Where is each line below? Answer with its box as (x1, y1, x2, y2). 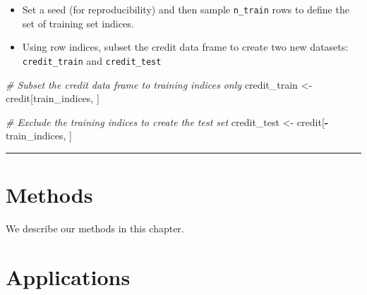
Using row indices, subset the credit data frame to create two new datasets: (22, 39, 349, 54)
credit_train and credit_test (22, 53, 162, 68)
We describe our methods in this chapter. (6, 221, 184, 235)
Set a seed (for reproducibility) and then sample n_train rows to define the (22, 2, 349, 16)
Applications (6, 262, 131, 291)
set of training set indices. (22, 15, 134, 30)
